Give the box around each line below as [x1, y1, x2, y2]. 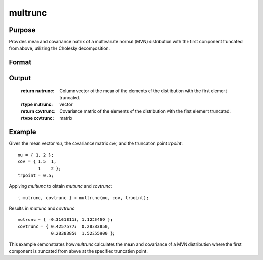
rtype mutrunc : [21, 101, 53, 107]
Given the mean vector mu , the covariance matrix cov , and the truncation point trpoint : [9, 140, 183, 146]
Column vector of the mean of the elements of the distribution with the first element [59, 88, 227, 94]
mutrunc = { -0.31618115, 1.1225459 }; [18, 217, 113, 222]
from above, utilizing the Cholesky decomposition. [9, 45, 110, 51]
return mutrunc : [21, 88, 55, 94]
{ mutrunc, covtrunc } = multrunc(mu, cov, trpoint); [18, 195, 149, 200]
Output [9, 74, 31, 82]
